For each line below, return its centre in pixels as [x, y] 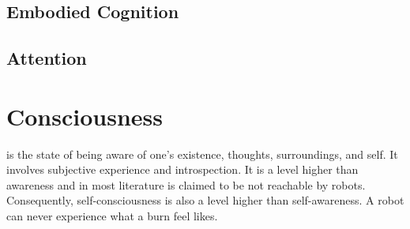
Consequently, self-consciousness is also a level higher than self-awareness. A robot [205, 200]
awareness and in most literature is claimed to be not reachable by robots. [186, 184]
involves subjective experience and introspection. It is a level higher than [182, 169]
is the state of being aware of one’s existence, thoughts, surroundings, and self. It [202, 154]
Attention [47, 58]
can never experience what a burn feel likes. [112, 216]
